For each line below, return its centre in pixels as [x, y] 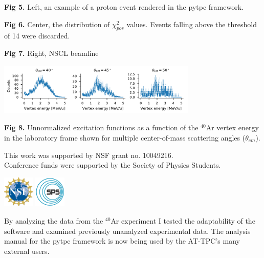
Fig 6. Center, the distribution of [57, 24]
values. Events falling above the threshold [192, 24]
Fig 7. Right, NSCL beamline [51, 53]
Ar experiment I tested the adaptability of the [183, 221]
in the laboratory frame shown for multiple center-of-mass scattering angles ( [125, 137]
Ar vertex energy [232, 127]
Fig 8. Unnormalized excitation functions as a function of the [101, 127]
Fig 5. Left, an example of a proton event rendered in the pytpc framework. [124, 7]
